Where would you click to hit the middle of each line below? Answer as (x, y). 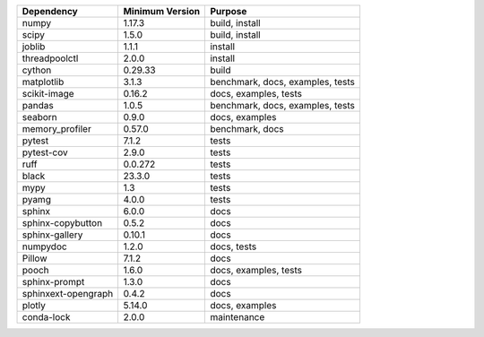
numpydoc (44, 246)
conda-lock (46, 317)
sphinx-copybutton (62, 223)
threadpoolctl (50, 58)
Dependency (50, 11)
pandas (38, 105)
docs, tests (233, 246)
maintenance (238, 317)
